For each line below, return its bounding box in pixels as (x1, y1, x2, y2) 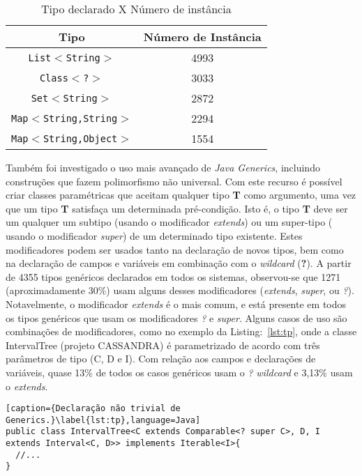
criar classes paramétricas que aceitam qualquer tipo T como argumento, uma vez (6, 187, 356, 202)
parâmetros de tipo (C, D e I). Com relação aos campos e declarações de (6, 351, 316, 366)
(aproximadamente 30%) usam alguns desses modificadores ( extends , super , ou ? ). (6, 283, 354, 298)
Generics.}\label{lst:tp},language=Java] (6, 415, 201, 425)
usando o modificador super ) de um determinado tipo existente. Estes (6, 228, 303, 243)
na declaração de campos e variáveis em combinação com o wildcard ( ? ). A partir (6, 256, 352, 270)
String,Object (43, 132, 118, 144)
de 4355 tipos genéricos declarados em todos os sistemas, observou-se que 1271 (6, 269, 341, 284)
